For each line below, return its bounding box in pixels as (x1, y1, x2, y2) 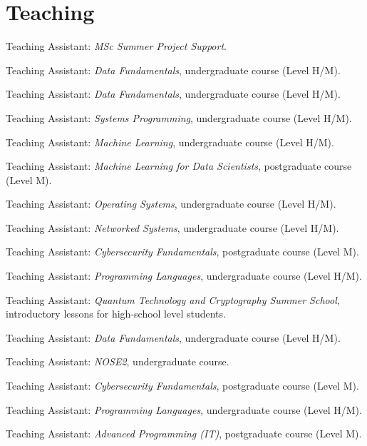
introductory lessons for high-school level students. (6, 306, 226, 321)
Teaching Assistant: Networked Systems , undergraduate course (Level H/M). (6, 220, 339, 235)
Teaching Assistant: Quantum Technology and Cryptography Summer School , (6, 292, 340, 307)
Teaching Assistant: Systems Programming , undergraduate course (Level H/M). (6, 110, 352, 125)
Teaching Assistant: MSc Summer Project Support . (6, 39, 227, 54)
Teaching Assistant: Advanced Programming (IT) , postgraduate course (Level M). (6, 426, 362, 441)
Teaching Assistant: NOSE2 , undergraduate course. (6, 354, 229, 369)
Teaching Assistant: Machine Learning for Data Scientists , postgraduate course (6, 158, 352, 173)
